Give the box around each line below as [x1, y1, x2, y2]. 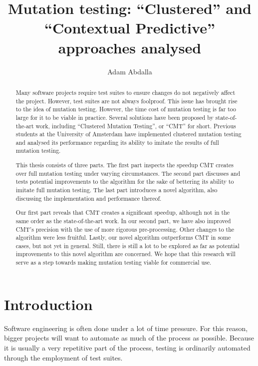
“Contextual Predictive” [44, 17, 215, 38]
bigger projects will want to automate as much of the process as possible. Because [4, 333, 254, 343]
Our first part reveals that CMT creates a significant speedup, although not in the [15, 208, 230, 217]
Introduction [4, 294, 93, 314]
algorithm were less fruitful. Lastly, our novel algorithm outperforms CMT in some [15, 233, 231, 242]
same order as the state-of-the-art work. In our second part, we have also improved [15, 216, 231, 225]
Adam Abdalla [107, 66, 152, 76]
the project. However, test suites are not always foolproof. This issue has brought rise [15, 96, 238, 105]
